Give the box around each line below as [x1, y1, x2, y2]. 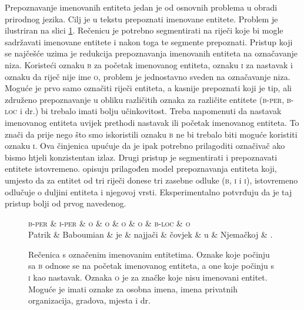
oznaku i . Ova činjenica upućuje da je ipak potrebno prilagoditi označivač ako [5, 139, 285, 152]
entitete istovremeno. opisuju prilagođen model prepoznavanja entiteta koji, [5, 162, 277, 175]
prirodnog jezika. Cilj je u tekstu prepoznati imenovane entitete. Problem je [5, 12, 278, 25]
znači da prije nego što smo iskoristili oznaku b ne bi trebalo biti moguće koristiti [5, 128, 298, 140]
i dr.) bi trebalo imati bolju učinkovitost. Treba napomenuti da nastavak [19, 105, 282, 117]
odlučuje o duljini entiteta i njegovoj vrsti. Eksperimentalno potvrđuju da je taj [5, 185, 292, 198]
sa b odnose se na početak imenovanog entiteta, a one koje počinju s [28, 259, 275, 272]
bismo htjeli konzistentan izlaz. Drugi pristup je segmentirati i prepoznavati [5, 151, 278, 163]
